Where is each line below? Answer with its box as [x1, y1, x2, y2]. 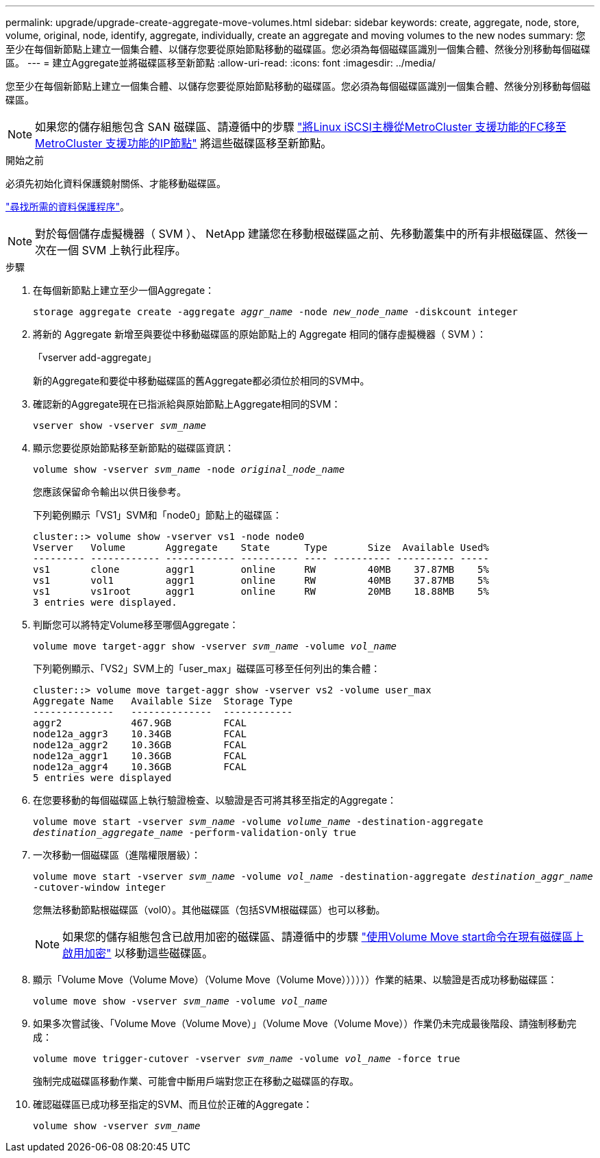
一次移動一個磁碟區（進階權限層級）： [33, 849, 201, 861]
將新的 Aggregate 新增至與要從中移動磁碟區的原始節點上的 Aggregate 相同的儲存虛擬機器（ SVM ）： [33, 328, 487, 340]
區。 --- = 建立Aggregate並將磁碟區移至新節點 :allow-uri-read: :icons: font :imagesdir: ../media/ [5, 57, 436, 69]
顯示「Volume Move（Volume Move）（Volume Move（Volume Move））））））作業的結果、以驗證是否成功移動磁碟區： [33, 974, 558, 985]
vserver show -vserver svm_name [33, 420, 206, 431]
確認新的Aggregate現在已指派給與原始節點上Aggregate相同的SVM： [33, 398, 341, 410]
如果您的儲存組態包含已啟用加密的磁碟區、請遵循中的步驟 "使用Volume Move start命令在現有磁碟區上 [62, 930, 584, 944]
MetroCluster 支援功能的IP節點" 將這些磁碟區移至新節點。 [35, 136, 332, 150]
